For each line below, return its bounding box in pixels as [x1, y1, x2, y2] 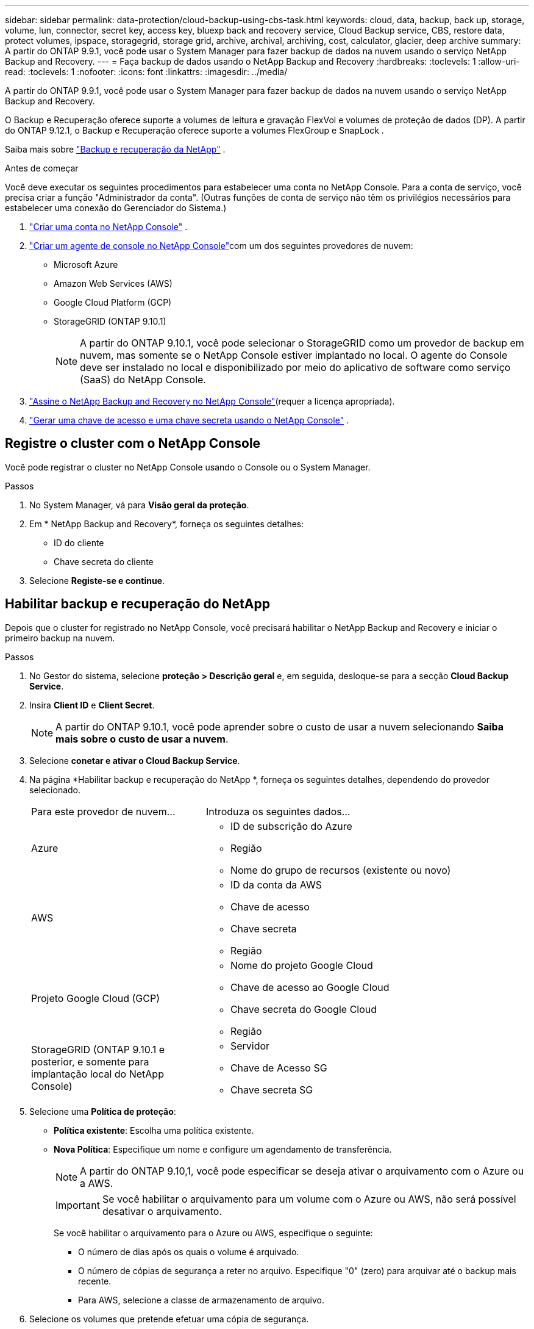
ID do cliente [54, 537, 104, 548]
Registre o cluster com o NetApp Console [5, 436, 261, 452]
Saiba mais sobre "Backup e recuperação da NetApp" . [5, 144, 226, 154]
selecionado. [29, 784, 81, 795]
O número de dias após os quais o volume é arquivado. [78, 1246, 299, 1257]
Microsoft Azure [54, 259, 118, 270]
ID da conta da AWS [230, 878, 322, 891]
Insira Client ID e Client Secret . [29, 699, 155, 710]
